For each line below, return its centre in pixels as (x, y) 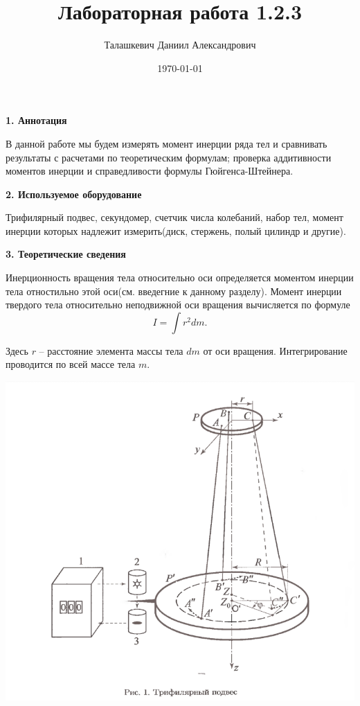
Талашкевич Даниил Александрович (180, 45)
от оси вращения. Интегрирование (275, 350)
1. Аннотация (36, 120)
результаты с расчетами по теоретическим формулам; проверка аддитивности (169, 157)
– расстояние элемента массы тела (111, 350)
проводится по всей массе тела (71, 364)
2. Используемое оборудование (74, 194)
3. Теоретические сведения (66, 254)
